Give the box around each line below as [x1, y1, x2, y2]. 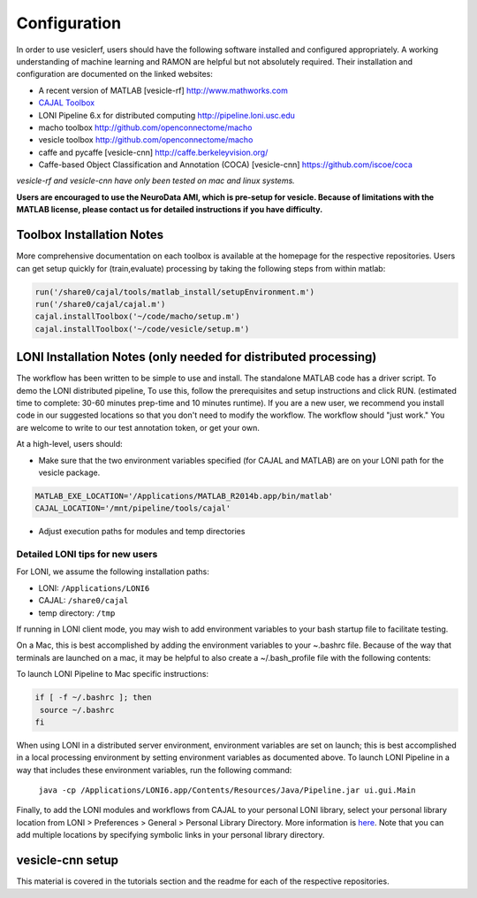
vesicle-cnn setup [16, 853, 119, 868]
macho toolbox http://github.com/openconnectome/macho [38, 122, 253, 133]
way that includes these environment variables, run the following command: [16, 764, 292, 775]
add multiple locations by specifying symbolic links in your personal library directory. [16, 830, 325, 840]
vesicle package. [38, 467, 101, 478]
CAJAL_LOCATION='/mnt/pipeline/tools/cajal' [34, 503, 231, 513]
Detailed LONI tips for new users [16, 549, 158, 561]
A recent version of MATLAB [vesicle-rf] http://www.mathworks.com [38, 85, 289, 96]
